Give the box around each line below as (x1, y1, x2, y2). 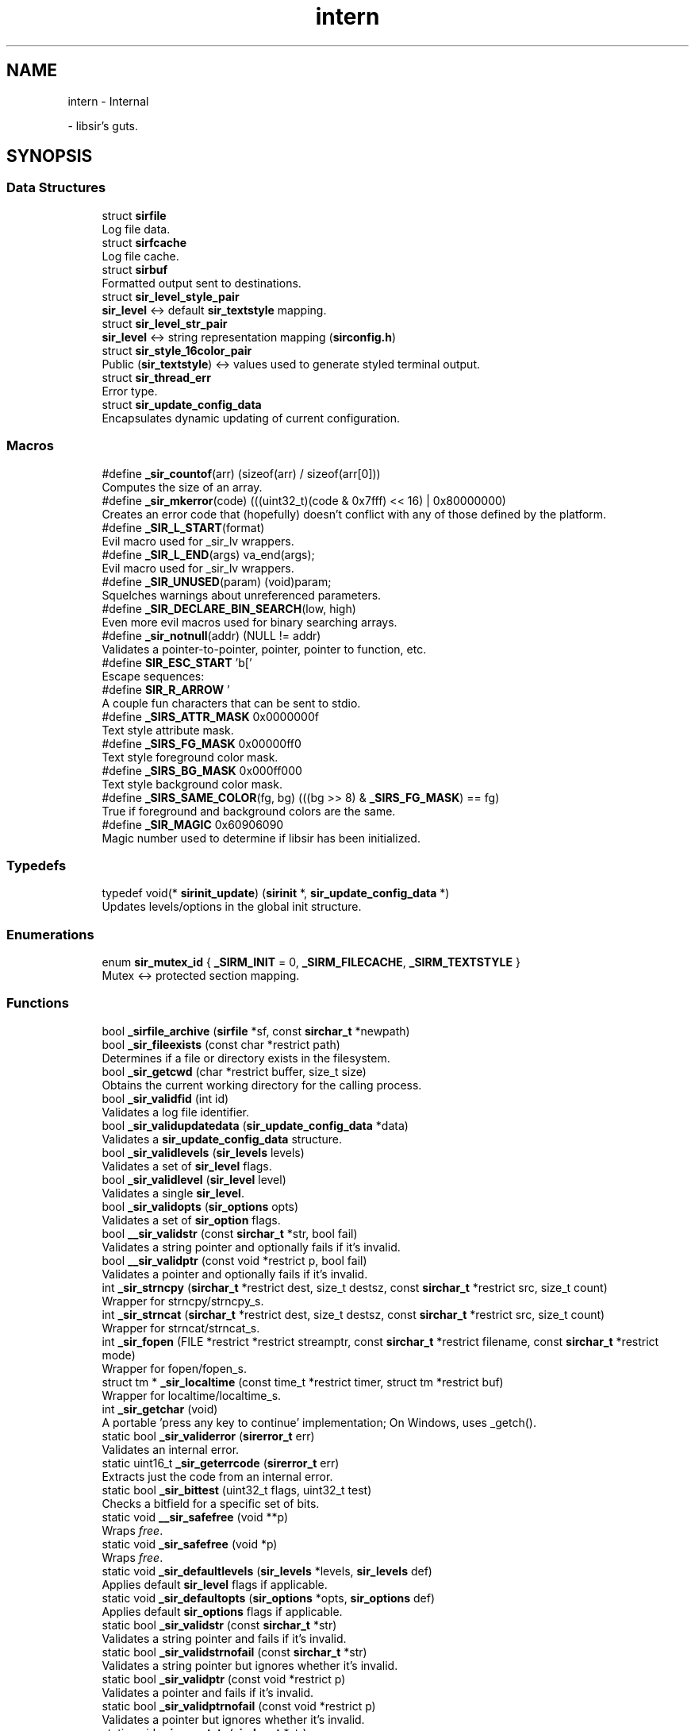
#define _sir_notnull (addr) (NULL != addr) (102, 628, 321, 642)
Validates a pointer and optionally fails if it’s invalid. (102, 1266, 368, 1281)
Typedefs (6, 857, 67, 873)
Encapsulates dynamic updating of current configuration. (102, 411, 400, 425)
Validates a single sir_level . (102, 1185, 244, 1200)
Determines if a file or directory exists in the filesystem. (102, 1051, 390, 1065)
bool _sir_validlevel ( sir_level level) (102, 1172, 286, 1186)
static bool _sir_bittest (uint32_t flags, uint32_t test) (102, 1482, 372, 1497)
